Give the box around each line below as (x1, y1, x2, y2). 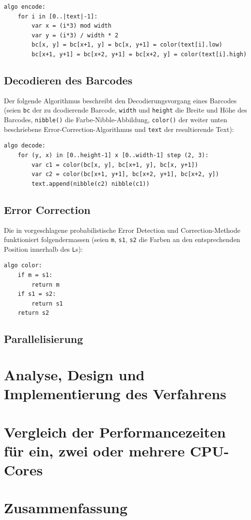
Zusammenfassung (4, 498, 128, 518)
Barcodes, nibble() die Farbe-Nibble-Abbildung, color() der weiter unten (4, 114, 227, 125)
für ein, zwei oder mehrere (4, 440, 185, 460)
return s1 (31, 300, 63, 307)
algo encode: (4, 3, 46, 10)
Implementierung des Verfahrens (4, 384, 227, 404)
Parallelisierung (4, 331, 83, 346)
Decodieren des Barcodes (4, 72, 133, 87)
